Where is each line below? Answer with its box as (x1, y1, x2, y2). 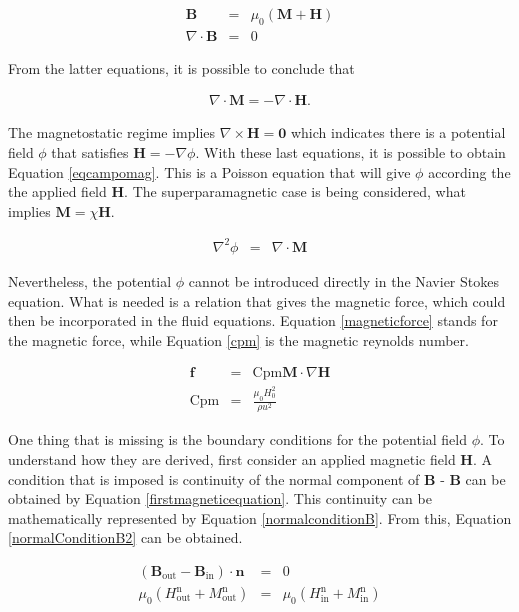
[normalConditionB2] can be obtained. (8, 527, 243, 548)
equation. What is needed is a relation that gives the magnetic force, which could (8, 290, 506, 311)
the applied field (8, 181, 107, 202)
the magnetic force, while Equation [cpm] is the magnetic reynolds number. (8, 329, 469, 350)
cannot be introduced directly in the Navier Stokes (188, 270, 499, 291)
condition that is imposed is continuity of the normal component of (8, 468, 420, 489)
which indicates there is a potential (290, 122, 506, 143)
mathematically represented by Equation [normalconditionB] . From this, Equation (8, 507, 512, 528)
